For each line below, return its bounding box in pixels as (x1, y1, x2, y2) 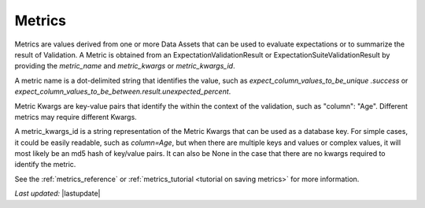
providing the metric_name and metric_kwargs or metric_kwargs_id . (14, 61, 235, 71)
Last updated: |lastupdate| (14, 189, 101, 199)
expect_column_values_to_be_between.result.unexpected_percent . (14, 87, 231, 96)
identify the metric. (14, 160, 76, 169)
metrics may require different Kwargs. (14, 112, 137, 121)
